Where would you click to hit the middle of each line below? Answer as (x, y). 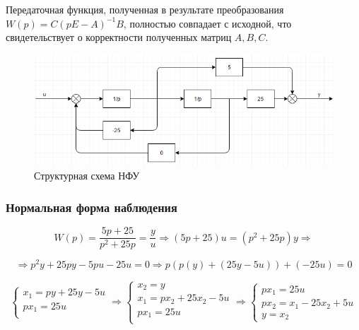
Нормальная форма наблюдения (92, 207)
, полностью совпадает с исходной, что (207, 23)
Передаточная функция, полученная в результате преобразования (145, 9)
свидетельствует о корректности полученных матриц (119, 37)
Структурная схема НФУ (87, 176)
